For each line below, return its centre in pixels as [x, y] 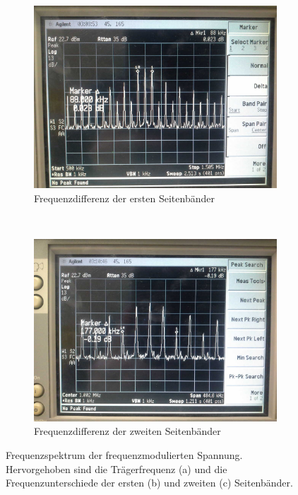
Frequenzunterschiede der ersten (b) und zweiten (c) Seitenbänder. [149, 483]
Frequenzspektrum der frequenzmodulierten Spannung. [124, 454]
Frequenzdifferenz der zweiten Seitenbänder [127, 431]
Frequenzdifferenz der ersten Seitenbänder [124, 198]
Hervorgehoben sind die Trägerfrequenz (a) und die [117, 468]
